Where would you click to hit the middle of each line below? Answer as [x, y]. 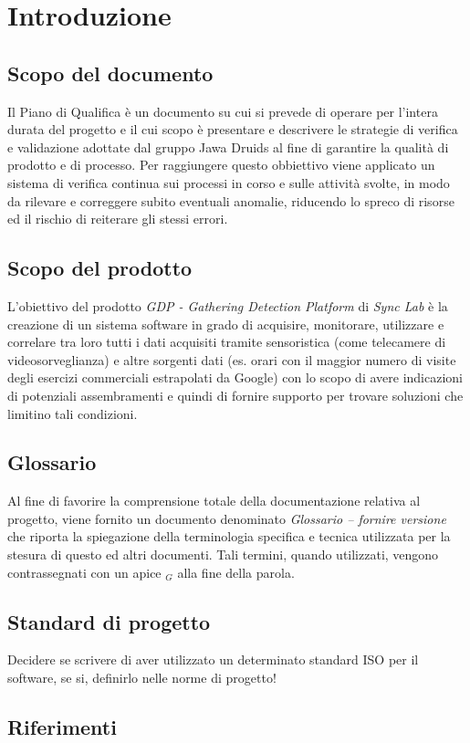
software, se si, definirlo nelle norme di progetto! [142, 678]
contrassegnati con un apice [84, 572]
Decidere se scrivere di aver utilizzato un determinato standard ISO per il [213, 659]
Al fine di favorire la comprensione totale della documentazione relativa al [214, 501]
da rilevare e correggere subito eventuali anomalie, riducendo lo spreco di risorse [231, 200]
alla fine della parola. [236, 572]
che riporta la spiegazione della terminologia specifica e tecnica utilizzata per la [229, 536]
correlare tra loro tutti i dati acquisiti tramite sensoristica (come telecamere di [227, 342]
